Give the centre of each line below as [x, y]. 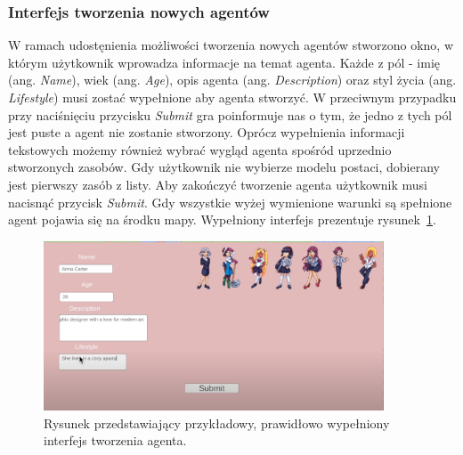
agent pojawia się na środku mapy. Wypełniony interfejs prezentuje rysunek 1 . [222, 219]
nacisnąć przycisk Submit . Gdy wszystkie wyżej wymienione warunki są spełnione [230, 202]
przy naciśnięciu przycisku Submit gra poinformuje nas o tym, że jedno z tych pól [230, 114]
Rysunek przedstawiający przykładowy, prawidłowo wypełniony [217, 422]
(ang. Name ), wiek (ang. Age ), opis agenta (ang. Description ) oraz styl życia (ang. [232, 80]
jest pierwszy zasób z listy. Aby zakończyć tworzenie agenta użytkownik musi [218, 184]
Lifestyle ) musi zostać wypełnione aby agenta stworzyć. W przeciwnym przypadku [232, 97]
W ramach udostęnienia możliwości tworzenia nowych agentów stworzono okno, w [231, 45]
